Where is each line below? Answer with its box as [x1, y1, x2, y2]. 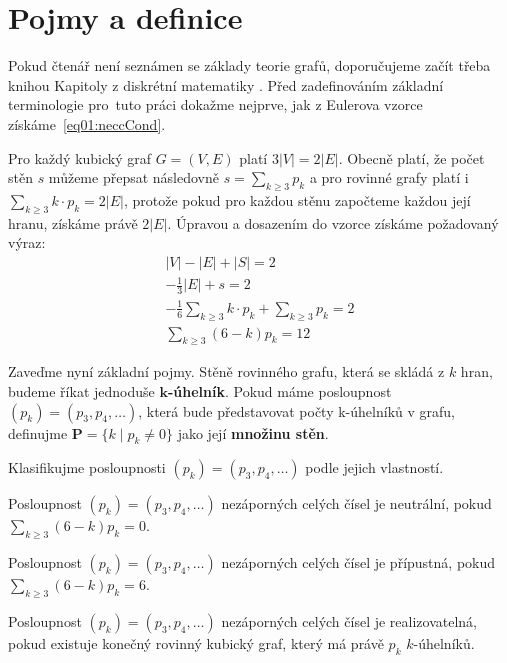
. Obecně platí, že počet [338, 147, 485, 168]
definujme [8, 422, 68, 443]
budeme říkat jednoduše [8, 381, 155, 402]
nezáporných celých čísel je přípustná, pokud [221, 552, 496, 573]
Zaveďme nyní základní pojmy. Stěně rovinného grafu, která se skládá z [8, 361, 445, 382]
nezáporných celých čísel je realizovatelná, [221, 611, 478, 632]
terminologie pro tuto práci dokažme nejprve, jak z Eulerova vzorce [8, 94, 423, 115]
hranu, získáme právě [8, 212, 138, 233]
